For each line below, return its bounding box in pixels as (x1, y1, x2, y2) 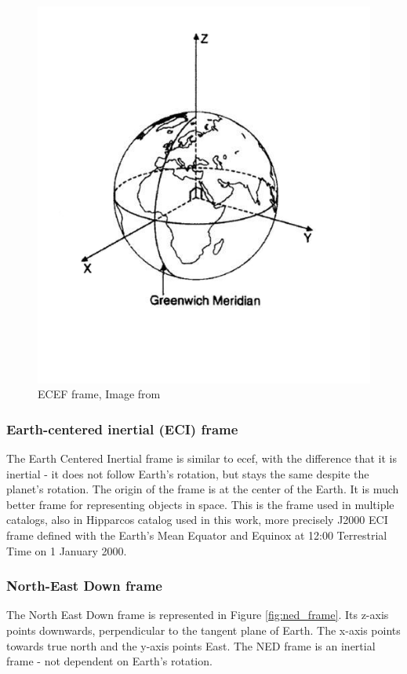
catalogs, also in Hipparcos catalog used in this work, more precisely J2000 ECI (6, 511, 388, 528)
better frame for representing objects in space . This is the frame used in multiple (6, 496, 394, 512)
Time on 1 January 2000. (6, 542, 127, 559)
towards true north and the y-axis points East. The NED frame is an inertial (6, 637, 376, 654)
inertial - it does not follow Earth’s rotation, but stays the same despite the (6, 465, 369, 482)
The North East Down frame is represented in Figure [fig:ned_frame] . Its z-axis (6, 606, 389, 623)
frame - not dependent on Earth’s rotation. (6, 653, 213, 669)
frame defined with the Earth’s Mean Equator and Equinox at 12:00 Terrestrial (6, 527, 387, 544)
